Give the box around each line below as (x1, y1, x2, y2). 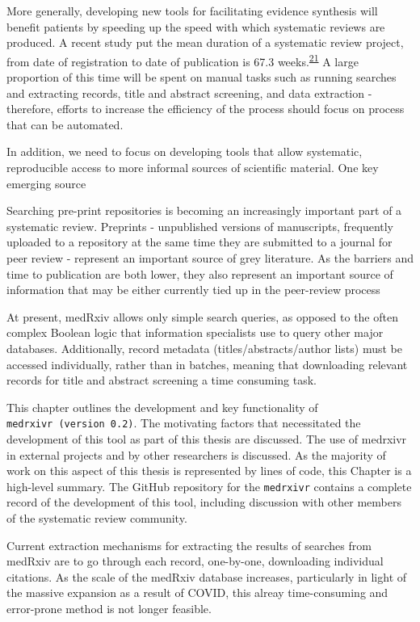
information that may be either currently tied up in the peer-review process (6, 281, 380, 298)
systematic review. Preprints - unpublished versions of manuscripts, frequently (6, 217, 394, 234)
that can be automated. (6, 116, 124, 132)
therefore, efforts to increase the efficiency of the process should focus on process (6, 100, 405, 117)
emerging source (6, 174, 86, 191)
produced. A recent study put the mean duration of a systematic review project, (6, 34, 404, 51)
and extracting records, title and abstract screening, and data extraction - (6, 84, 372, 101)
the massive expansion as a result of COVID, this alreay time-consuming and (6, 584, 388, 601)
